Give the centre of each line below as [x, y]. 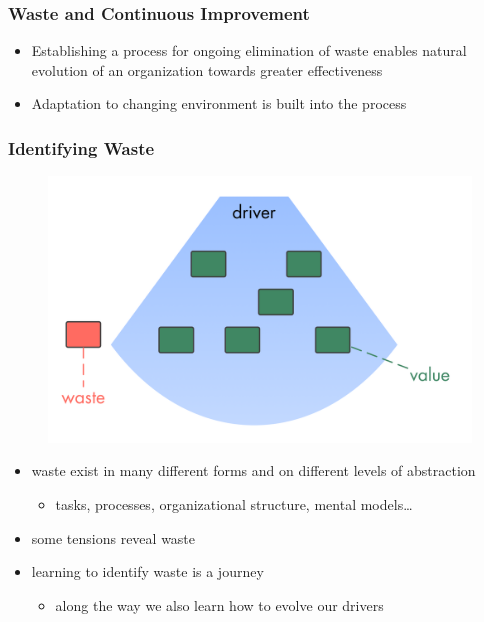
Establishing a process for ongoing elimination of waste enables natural [249, 50]
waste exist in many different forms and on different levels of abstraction [253, 470]
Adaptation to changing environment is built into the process [219, 103]
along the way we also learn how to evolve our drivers [219, 604]
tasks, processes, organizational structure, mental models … [234, 504]
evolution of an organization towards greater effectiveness [207, 69]
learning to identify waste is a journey [147, 571]
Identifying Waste [81, 147]
